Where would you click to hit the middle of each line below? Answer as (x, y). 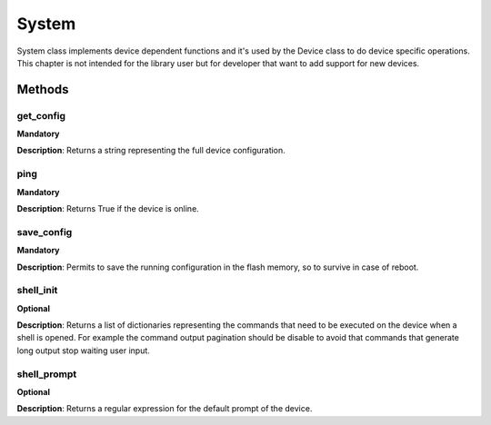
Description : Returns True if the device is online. (108, 209)
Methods (43, 89)
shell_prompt (47, 374)
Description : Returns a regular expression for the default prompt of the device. (165, 409)
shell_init (37, 291)
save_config (45, 232)
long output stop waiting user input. (83, 351)
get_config (41, 115)
